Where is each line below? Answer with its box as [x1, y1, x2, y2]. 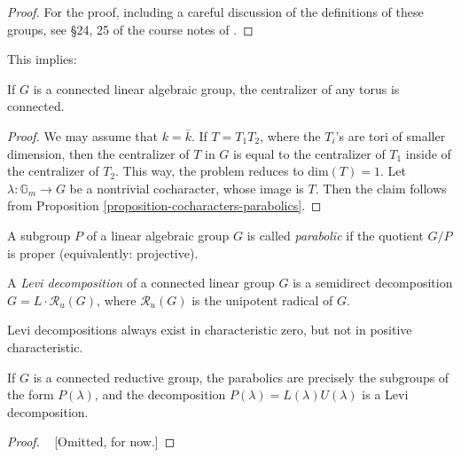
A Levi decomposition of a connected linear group [7, 273, 275, 292]
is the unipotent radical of [191, 290, 333, 309]
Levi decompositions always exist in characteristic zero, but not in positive [7, 320, 412, 339]
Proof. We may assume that [7, 126, 159, 145]
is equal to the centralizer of [233, 144, 386, 162]
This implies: [7, 50, 77, 68]
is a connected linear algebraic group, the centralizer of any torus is [33, 79, 400, 98]
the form [7, 385, 54, 404]
